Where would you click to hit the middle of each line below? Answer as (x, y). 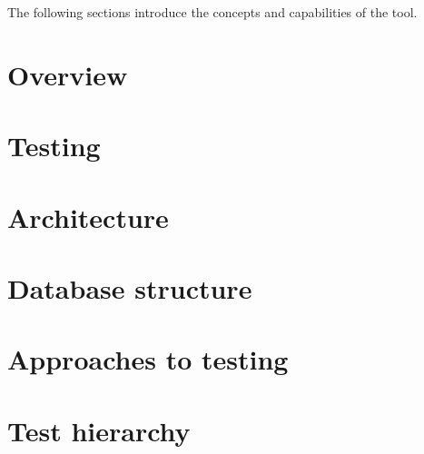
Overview (68, 74)
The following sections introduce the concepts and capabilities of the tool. (212, 12)
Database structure (130, 287)
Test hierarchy (99, 430)
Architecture (88, 217)
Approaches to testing (148, 359)
